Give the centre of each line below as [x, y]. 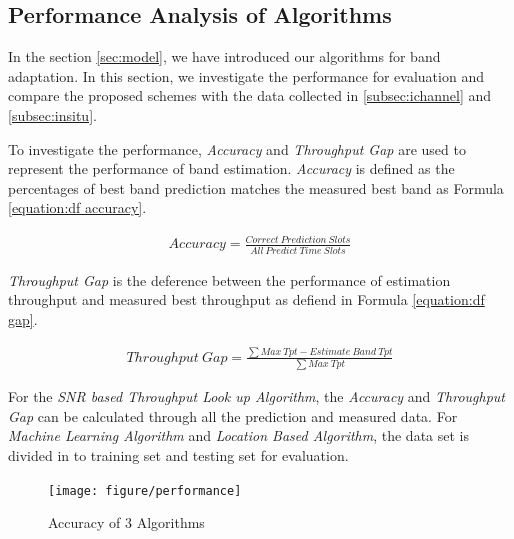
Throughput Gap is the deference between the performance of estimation [229, 279]
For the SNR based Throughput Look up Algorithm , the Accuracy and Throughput [257, 396]
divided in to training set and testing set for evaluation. [178, 455]
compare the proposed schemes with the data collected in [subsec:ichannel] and [250, 95]
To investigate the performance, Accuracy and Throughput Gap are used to [237, 148]
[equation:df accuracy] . [77, 207]
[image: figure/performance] [145, 490]
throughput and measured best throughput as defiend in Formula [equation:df [246, 299]
